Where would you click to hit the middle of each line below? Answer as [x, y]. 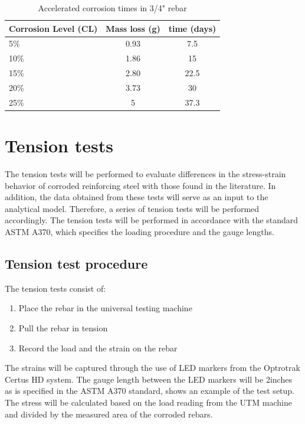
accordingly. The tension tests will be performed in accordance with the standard [152, 220]
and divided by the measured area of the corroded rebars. [109, 414]
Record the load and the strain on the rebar [98, 348]
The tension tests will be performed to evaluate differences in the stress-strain [145, 174]
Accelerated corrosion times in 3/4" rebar [112, 8]
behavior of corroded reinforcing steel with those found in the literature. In [140, 185]
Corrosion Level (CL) [53, 28]
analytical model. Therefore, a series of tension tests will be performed [132, 208]
